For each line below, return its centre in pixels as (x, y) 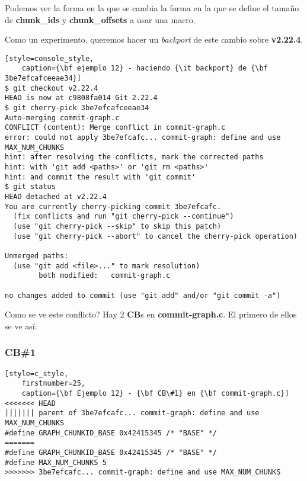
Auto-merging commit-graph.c (62, 118)
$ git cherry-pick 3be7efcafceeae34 (77, 108)
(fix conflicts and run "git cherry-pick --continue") (124, 217)
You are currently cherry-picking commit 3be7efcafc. (113, 206)
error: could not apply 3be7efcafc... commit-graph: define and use (143, 138)
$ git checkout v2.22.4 (52, 88)
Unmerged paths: (37, 256)
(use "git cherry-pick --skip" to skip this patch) (117, 226)
